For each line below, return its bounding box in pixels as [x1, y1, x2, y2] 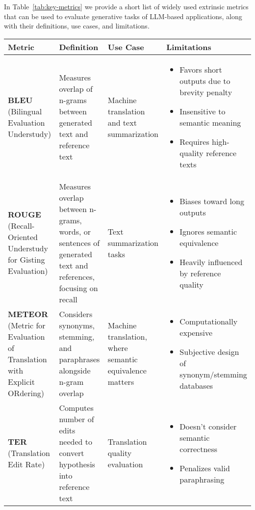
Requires [179, 135, 209, 147]
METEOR [8, 308, 49, 320]
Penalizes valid [179, 462, 230, 474]
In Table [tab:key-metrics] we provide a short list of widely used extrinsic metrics [4, 1, 249, 11]
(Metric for [8, 319, 46, 331]
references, [59, 270, 95, 282]
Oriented [8, 231, 38, 243]
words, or [59, 225, 91, 237]
